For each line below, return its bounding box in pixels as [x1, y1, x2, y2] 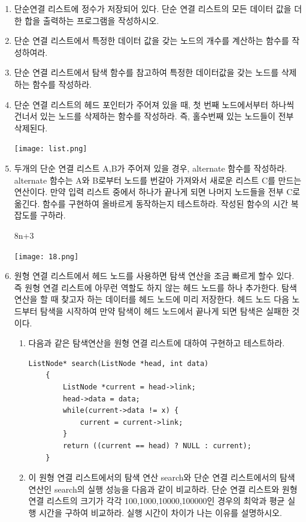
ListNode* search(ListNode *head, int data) [28, 359, 209, 368]
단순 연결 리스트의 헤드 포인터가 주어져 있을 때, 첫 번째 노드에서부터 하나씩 [14, 98, 295, 110]
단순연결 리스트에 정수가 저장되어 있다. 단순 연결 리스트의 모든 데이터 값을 [14, 2, 292, 14]
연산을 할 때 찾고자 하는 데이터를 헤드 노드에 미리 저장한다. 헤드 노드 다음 [14, 293, 289, 305]
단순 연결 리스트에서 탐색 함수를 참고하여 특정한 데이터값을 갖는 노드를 [14, 66, 279, 79]
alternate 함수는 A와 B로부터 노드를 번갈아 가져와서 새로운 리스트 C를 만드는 [14, 173, 302, 186]
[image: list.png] [14, 145, 87, 154]
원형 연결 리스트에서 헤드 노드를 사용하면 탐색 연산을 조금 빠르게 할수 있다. [14, 269, 295, 282]
